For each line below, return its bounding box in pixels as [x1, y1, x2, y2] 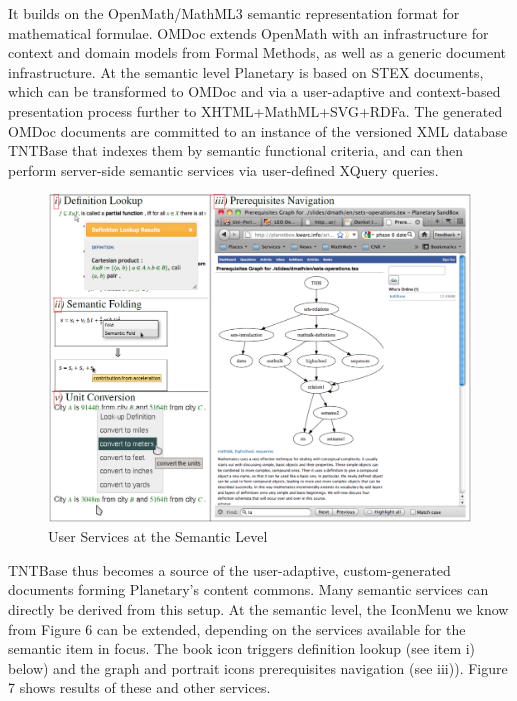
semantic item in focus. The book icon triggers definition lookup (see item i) [8, 638, 476, 659]
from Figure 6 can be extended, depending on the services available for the [8, 618, 466, 639]
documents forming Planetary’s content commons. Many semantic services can [8, 579, 489, 600]
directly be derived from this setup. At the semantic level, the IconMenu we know [8, 599, 509, 620]
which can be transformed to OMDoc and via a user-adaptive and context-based [8, 81, 501, 102]
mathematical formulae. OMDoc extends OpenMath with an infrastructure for [8, 22, 489, 43]
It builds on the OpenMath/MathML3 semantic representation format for [8, 3, 460, 23]
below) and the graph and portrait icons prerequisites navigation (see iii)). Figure [8, 657, 508, 678]
